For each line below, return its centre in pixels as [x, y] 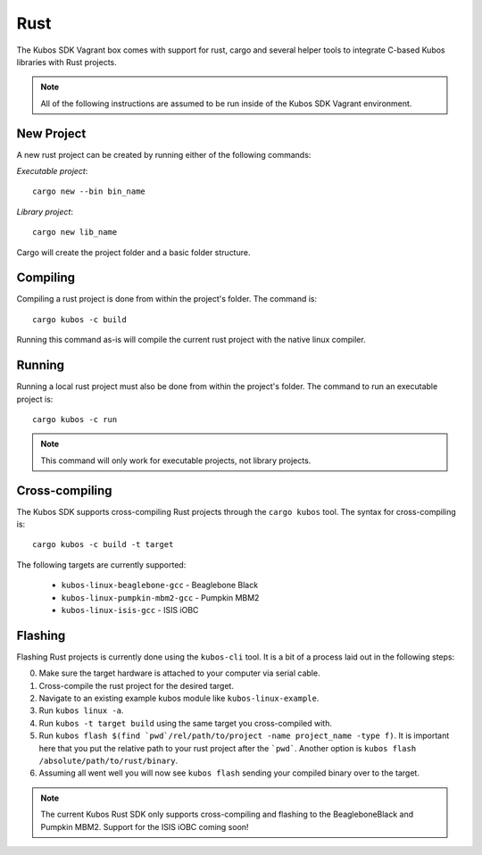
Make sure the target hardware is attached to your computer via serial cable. [179, 673]
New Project [51, 133]
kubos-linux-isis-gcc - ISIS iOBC [130, 610]
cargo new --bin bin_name [89, 191]
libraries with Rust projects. [67, 62]
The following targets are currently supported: [101, 564]
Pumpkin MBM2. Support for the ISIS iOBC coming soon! [145, 826]
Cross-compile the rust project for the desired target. [136, 685]
